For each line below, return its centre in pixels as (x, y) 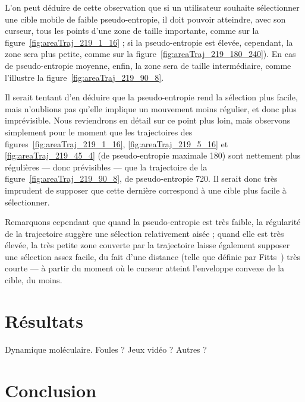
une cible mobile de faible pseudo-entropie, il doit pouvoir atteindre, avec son (145, 19)
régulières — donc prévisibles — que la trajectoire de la (106, 167)
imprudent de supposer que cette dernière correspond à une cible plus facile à (146, 190)
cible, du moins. (34, 280)
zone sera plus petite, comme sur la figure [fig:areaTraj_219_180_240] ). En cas (150, 54)
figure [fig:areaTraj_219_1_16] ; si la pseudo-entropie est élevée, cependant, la (149, 42)
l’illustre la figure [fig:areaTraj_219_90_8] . (84, 77)
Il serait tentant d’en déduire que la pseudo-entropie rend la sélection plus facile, (151, 97)
